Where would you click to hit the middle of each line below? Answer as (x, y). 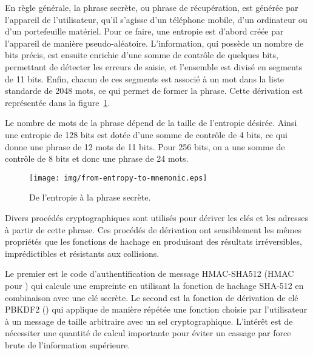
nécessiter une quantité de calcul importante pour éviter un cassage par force (148, 333)
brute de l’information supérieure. (68, 344)
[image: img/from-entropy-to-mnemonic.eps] (118, 178)
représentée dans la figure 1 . (58, 102)
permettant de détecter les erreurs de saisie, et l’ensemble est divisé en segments (154, 66)
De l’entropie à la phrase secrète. (90, 197)
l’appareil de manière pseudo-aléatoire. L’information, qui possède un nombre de (154, 43)
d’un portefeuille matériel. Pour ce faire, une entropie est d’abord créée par (144, 31)
